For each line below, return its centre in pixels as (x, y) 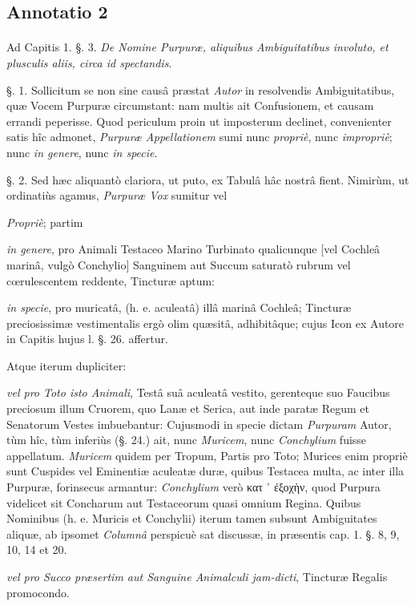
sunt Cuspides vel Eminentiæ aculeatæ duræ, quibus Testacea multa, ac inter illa (205, 471)
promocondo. (38, 592)
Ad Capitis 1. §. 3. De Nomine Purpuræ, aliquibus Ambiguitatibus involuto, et (197, 47)
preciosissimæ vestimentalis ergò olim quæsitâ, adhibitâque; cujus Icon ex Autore (205, 323)
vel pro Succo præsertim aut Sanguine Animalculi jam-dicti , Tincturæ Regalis (197, 576)
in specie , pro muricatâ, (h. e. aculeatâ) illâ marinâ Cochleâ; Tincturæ (179, 307)
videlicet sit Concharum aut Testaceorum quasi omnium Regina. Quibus (184, 502)
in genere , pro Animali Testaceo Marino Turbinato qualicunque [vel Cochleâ (193, 249)
